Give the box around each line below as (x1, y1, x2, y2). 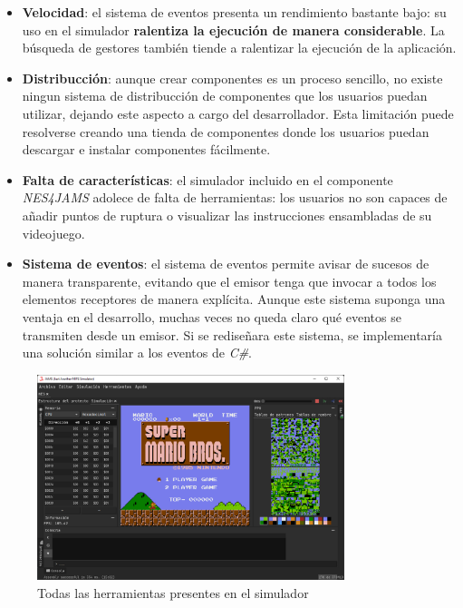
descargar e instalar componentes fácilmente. (22, 140, 271, 159)
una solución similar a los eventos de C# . (22, 343, 253, 362)
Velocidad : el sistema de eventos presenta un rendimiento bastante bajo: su (22, 3, 447, 21)
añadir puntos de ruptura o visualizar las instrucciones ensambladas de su (22, 205, 432, 224)
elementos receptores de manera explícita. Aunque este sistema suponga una (22, 289, 446, 309)
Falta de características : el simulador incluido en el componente (22, 170, 393, 189)
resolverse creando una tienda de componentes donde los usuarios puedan (22, 122, 429, 141)
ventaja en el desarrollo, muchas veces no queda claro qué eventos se (22, 307, 401, 326)
